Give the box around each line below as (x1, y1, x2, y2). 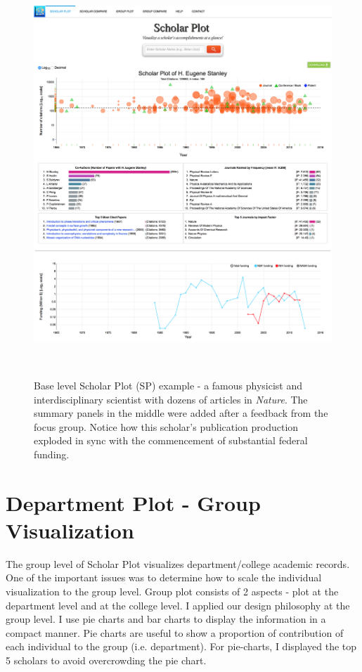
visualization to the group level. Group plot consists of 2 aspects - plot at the (6, 584, 339, 598)
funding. (34, 446, 70, 461)
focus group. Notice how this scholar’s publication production (34, 419, 299, 434)
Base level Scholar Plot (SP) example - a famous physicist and (34, 377, 303, 392)
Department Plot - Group (6, 488, 261, 517)
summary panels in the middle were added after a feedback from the (34, 406, 328, 420)
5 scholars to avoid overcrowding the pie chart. (6, 652, 207, 667)
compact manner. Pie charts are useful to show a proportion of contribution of (6, 625, 344, 640)
